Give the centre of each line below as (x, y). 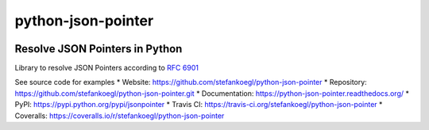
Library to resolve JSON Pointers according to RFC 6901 (106, 68)
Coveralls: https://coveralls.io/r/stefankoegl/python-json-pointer (120, 116)
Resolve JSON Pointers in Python (99, 49)
